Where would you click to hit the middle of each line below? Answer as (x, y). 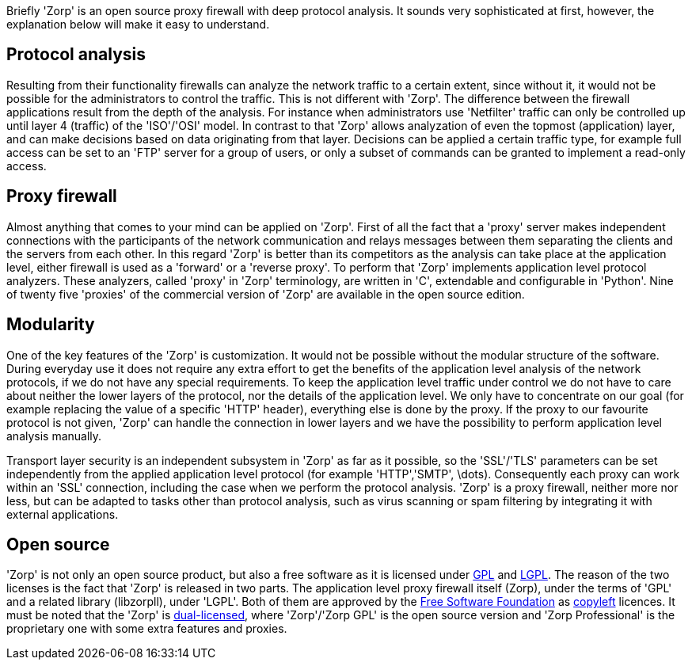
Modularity (51, 325)
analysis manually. (54, 436)
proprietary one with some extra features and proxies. (147, 629)
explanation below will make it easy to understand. (138, 24)
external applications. (63, 514)
